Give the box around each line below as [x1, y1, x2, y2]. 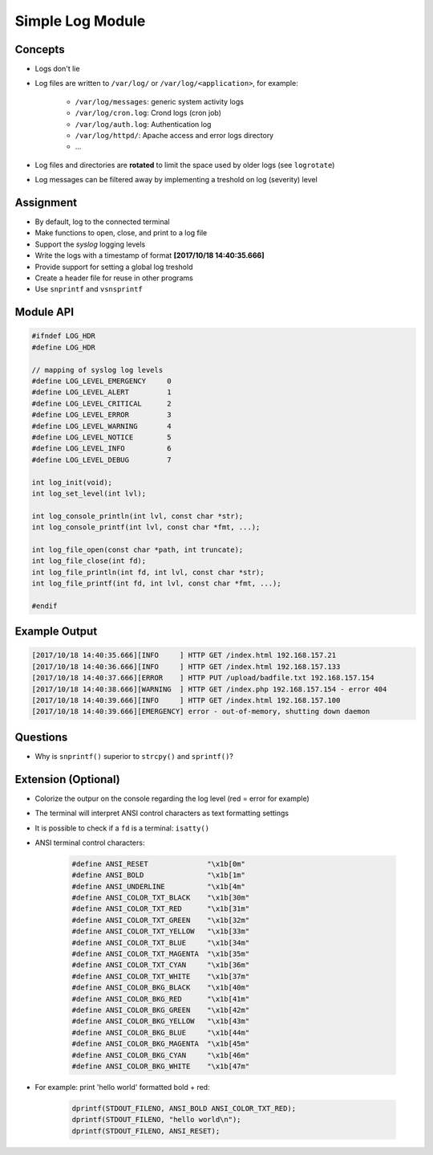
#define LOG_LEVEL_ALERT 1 [31, 388, 172, 397]
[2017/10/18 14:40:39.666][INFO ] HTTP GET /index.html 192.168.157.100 [31, 696, 341, 704]
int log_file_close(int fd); [31, 557, 147, 565]
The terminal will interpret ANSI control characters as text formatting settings [34, 808, 289, 818]
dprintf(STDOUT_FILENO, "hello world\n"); [71, 1115, 241, 1124]
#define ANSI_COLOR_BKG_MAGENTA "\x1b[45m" [71, 1039, 250, 1048]
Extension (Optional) [14, 772, 120, 786]
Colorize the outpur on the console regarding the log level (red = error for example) [34, 794, 310, 803]
